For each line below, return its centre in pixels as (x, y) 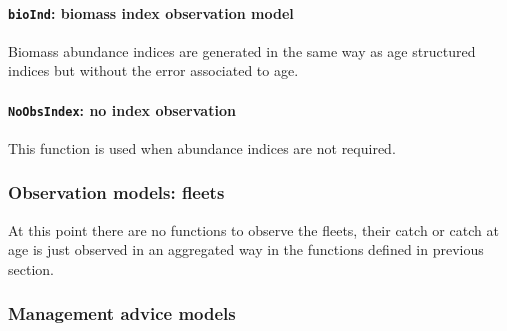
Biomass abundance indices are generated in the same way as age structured (242, 50)
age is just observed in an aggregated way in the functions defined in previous (246, 249)
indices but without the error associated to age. (153, 70)
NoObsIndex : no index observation (122, 109)
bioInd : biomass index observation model (151, 12)
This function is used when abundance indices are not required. (202, 147)
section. (31, 268)
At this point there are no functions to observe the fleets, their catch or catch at (253, 229)
